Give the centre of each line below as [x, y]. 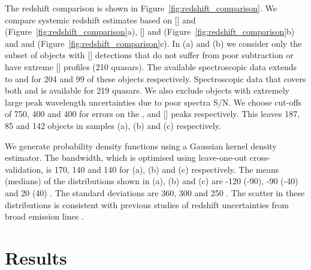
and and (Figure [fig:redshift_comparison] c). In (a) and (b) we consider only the [153, 43]
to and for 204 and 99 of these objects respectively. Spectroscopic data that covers [155, 78]
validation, [24, 169]
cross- [260, 157]
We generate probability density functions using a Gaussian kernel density [141, 145]
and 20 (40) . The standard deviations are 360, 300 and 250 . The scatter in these [155, 192]
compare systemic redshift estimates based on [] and [100, 19]
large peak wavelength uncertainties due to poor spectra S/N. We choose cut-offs [153, 102]
